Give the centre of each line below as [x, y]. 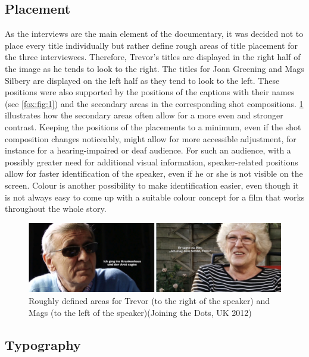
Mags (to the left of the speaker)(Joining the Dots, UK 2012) [140, 312]
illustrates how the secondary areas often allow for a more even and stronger [144, 115]
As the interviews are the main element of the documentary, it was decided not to [154, 34]
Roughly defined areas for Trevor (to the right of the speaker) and [149, 301]
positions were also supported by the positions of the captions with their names [150, 92]
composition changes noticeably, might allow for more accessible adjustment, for [151, 138]
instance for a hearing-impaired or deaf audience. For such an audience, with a [148, 150]
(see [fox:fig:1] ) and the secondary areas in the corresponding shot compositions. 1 [154, 103]
